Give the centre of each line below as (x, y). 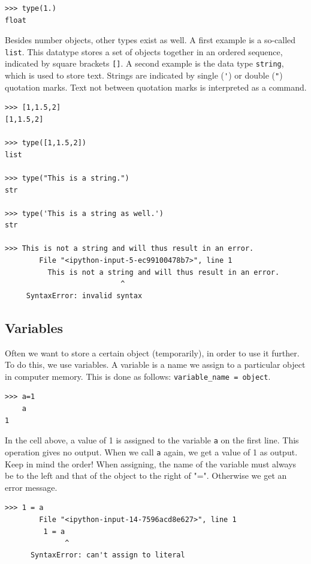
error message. (31, 487)
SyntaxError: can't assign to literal (108, 555)
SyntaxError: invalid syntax (84, 295)
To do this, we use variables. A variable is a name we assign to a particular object (155, 364)
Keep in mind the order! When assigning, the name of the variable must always (151, 463)
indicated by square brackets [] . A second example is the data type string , (144, 63)
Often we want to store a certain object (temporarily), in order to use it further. (152, 352)
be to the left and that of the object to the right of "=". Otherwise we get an (146, 475)
